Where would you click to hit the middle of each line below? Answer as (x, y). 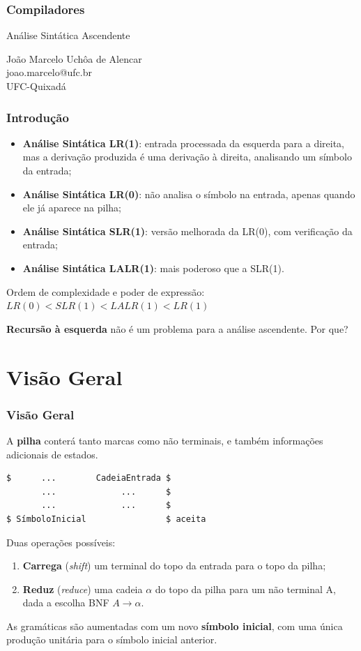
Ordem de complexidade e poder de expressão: (106, 291)
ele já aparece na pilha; (72, 208)
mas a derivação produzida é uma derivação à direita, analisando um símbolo (187, 157)
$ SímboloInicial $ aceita (106, 519)
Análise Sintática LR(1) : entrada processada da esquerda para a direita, (183, 143)
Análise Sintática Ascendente (68, 35)
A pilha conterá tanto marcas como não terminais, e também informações (165, 440)
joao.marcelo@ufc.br (49, 72)
